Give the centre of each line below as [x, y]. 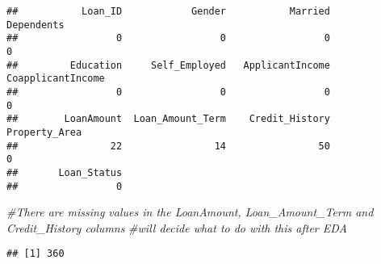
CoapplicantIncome [56, 79]
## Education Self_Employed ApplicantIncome [168, 65]
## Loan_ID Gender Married [168, 11]
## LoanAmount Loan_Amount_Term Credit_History [168, 119]
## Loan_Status [65, 172]
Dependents [36, 25]
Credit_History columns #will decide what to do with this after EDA [177, 227]
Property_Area [44, 132]
